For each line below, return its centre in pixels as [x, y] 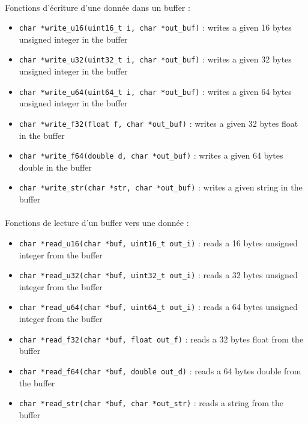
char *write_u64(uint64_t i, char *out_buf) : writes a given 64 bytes [155, 91]
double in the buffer [55, 167]
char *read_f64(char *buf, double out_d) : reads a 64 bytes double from [160, 370]
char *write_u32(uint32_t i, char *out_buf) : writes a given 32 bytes [155, 59]
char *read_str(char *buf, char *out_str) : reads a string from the [151, 403]
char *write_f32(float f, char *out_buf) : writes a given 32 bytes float [159, 123]
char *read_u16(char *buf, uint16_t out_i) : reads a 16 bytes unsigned [158, 242]
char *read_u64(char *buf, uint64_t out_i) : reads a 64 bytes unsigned [158, 307]
